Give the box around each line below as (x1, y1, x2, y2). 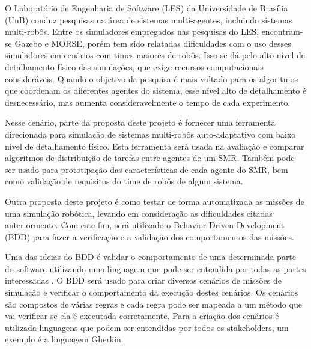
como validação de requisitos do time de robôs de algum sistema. (5, 175, 243, 187)
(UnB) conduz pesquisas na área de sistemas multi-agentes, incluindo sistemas (5, 13, 292, 26)
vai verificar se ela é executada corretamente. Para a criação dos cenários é (5, 309, 279, 322)
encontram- (261, 25, 303, 38)
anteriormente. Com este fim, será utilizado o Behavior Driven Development (5, 219, 285, 231)
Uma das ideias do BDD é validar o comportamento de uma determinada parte (5, 250, 297, 263)
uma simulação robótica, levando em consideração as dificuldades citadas (5, 207, 273, 219)
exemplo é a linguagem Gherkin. (5, 333, 124, 345)
